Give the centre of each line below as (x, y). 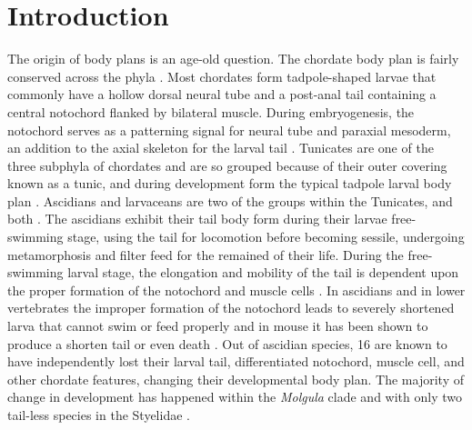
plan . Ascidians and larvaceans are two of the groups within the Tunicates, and (230, 200)
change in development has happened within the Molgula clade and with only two (235, 397)
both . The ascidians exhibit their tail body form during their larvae (197, 219)
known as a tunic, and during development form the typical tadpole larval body (230, 183)
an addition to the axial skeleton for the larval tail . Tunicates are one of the (221, 148)
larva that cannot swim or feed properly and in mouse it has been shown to (218, 326)
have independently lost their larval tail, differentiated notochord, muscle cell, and (236, 361)
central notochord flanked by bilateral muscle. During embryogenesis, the (211, 111)
